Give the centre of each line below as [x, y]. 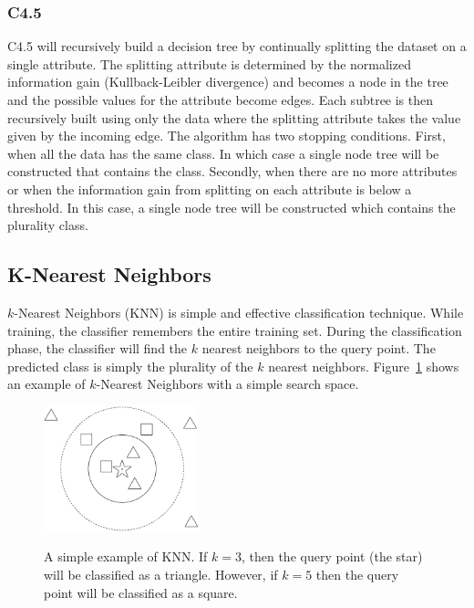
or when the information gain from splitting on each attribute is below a [210, 189]
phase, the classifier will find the [98, 348]
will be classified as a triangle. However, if [161, 574]
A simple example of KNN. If [126, 556]
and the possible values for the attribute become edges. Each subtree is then [221, 100]
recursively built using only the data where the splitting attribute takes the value [234, 117]
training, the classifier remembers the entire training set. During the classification [235, 330]
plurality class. [48, 225]
